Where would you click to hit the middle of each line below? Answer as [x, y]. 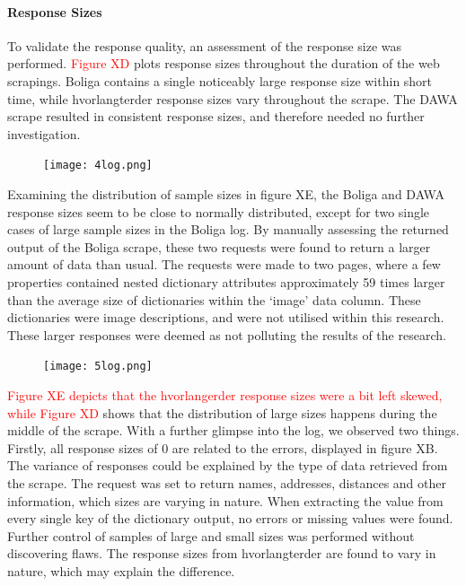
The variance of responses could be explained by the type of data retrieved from [228, 465]
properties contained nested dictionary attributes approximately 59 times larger [226, 281]
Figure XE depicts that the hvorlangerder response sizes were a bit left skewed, [225, 395]
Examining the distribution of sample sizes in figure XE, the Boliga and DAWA [226, 194]
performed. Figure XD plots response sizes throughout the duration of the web [224, 63]
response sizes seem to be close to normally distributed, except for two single [219, 211]
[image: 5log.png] [98, 367]
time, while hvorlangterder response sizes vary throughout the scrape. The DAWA [233, 98]
